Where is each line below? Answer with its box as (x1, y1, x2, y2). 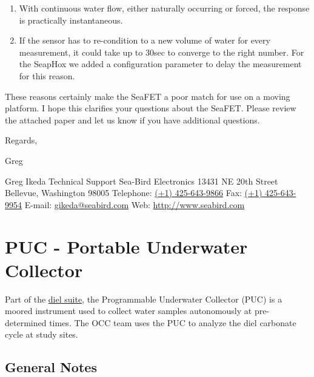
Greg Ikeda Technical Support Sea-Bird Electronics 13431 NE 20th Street (5, 174, 278, 187)
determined (5, 316, 47, 329)
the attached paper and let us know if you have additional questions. (5, 113, 260, 126)
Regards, (5, 134, 38, 146)
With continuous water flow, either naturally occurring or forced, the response (19, 2, 310, 14)
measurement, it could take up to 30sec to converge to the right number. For (19, 45, 304, 58)
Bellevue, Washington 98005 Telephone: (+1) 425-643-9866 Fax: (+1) (5, 186, 262, 199)
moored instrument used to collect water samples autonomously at (5, 304, 252, 317)
